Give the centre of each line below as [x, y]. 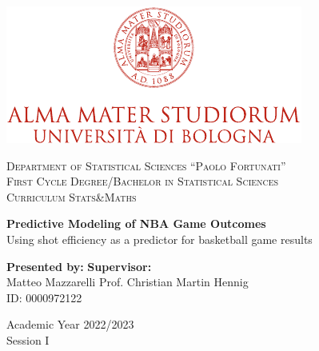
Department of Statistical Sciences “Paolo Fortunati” [146, 165]
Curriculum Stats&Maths [72, 196]
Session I [28, 339]
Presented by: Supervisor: [79, 266]
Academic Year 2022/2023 [70, 324]
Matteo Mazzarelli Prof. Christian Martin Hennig [128, 282]
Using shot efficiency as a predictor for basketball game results [159, 239]
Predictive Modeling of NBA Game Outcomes [136, 223]
